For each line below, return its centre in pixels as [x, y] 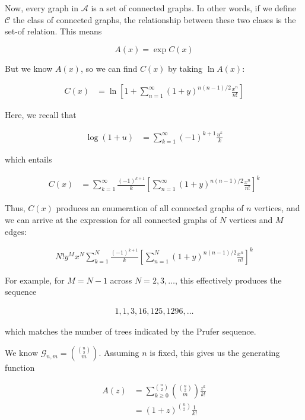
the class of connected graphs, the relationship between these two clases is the [154, 19]
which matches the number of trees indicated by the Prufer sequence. [131, 331]
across [121, 280]
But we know [29, 68]
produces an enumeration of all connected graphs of [150, 208]
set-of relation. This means [53, 31]
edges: [16, 231]
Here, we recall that [41, 115]
